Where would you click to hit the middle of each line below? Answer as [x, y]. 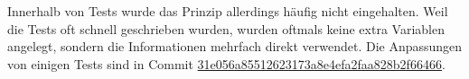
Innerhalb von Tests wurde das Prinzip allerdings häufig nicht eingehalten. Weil [228, 11]
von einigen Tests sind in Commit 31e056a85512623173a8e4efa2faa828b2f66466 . [226, 63]
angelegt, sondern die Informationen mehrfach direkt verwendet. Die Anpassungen [235, 46]
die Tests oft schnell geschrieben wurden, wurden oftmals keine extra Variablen [226, 28]
